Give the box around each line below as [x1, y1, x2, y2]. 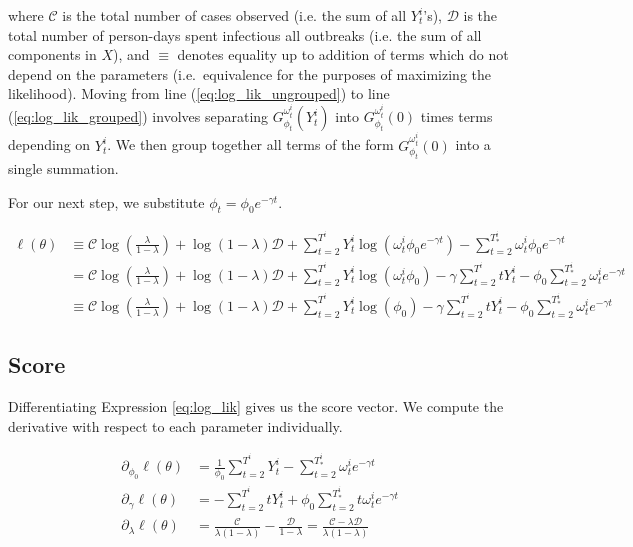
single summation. [8, 158, 119, 179]
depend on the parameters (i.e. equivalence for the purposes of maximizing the [8, 63, 491, 84]
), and [113, 44, 150, 65]
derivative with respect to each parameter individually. [8, 415, 343, 436]
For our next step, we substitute [8, 191, 205, 212]
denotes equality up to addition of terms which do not [177, 44, 509, 65]
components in [8, 44, 97, 65]
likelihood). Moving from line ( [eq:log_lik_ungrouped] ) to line [8, 83, 390, 104]
